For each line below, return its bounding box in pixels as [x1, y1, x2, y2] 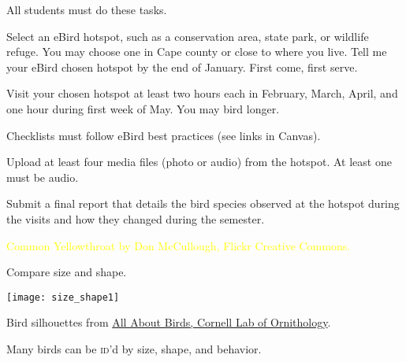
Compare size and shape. [6, 264, 127, 280]
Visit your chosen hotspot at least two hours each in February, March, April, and [6, 85, 398, 102]
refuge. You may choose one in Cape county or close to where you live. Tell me [6, 43, 387, 60]
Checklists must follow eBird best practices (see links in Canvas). [6, 127, 321, 143]
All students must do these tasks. [6, 2, 167, 17]
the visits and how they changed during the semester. [6, 210, 265, 227]
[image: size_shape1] [6, 291, 120, 303]
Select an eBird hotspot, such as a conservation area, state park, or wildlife [6, 28, 369, 44]
